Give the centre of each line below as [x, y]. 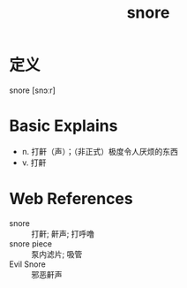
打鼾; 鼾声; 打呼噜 [63, 233]
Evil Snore [27, 264]
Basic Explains [64, 126]
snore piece [31, 243]
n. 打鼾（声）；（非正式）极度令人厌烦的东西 [100, 151]
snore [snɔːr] [32, 90]
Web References [71, 199]
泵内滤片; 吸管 [57, 254]
